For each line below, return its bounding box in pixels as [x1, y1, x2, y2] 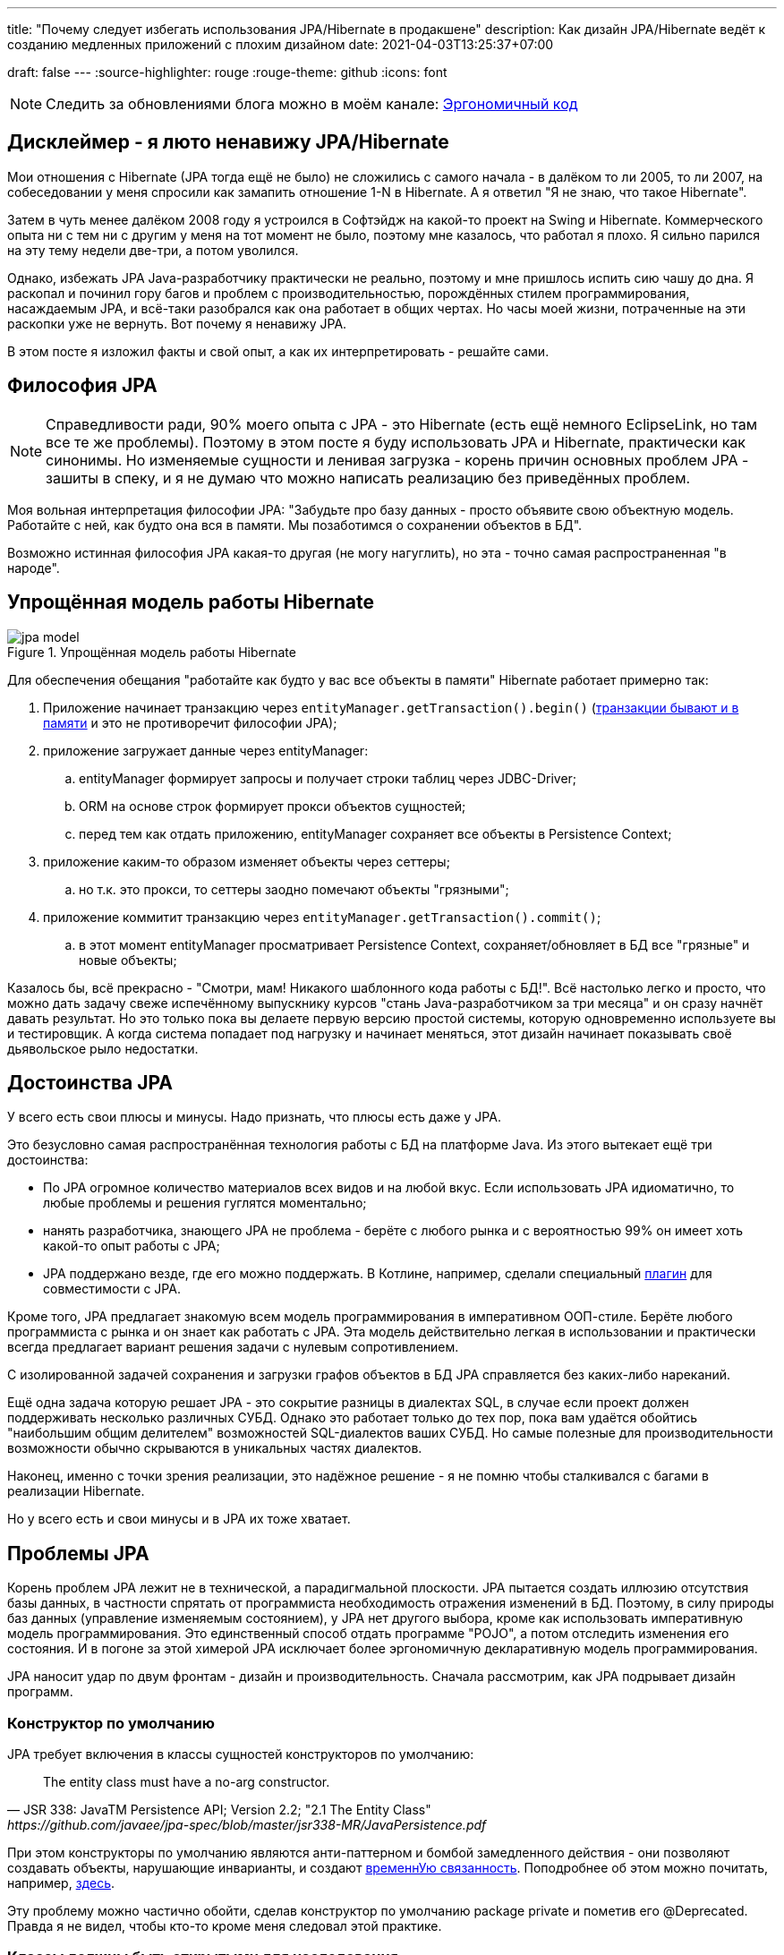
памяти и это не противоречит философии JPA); [43, 714, 337, 730]
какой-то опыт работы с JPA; [43, 1238, 220, 1254]
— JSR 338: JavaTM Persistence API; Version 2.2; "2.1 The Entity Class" [7, 1801, 431, 1817]
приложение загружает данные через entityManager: [43, 742, 369, 758]
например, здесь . [7, 1874, 115, 1891]
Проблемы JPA [7, 1541, 149, 1565]
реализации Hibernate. [7, 1483, 145, 1499]
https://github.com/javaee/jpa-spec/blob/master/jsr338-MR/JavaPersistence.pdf [7, 1816, 487, 1832]
